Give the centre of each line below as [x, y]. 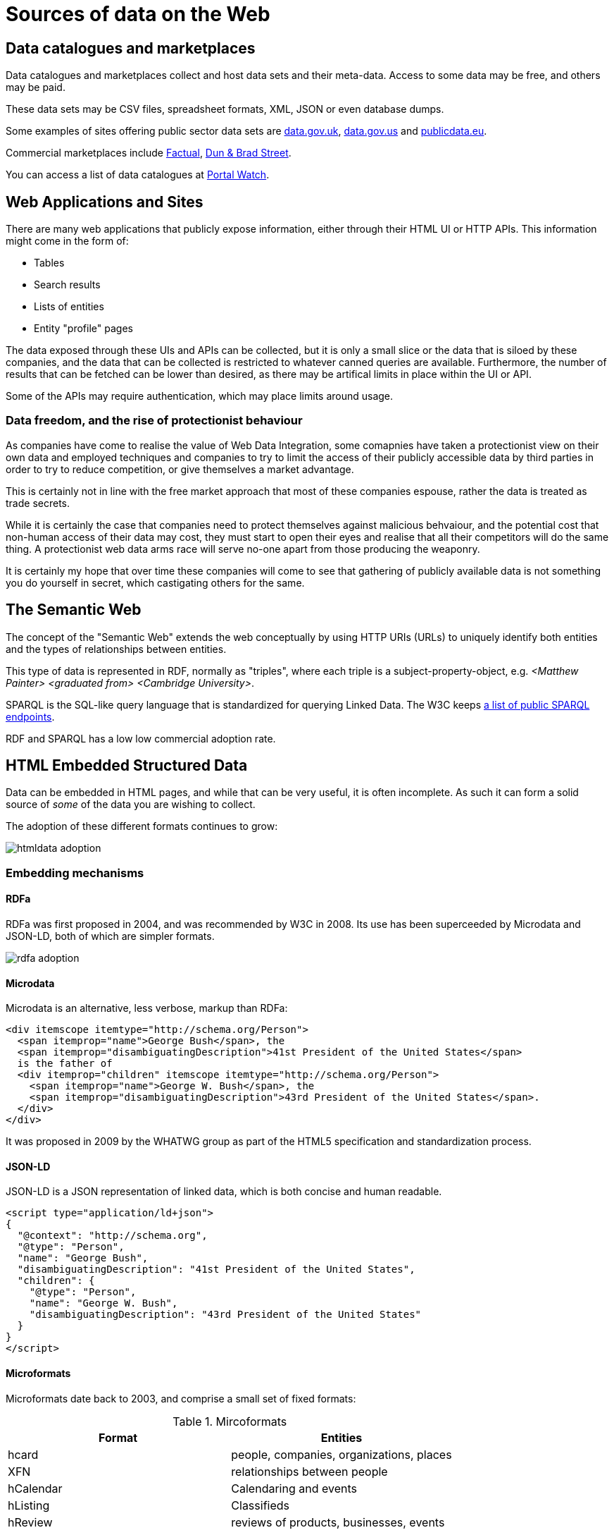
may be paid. [36, 87]
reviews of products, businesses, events [338, 1522]
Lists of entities [69, 307]
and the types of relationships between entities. [116, 649]
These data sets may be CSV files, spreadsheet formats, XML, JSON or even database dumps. [225, 109]
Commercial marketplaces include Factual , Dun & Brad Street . [149, 153]
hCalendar [35, 1488]
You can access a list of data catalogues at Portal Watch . [138, 175]
